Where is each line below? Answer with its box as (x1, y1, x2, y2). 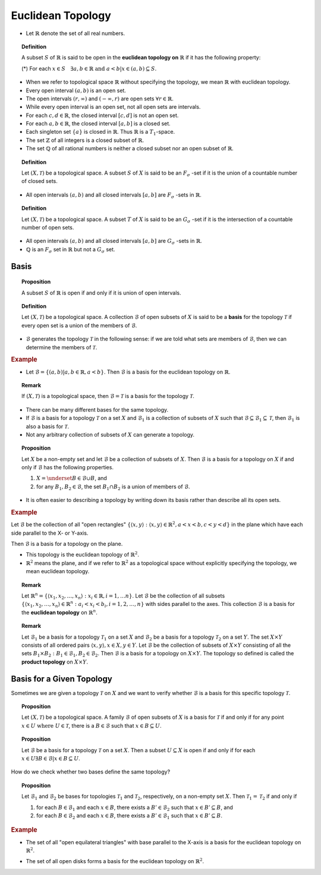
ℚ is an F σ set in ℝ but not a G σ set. (26, 245, 115, 254)
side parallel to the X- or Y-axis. (11, 529, 89, 536)
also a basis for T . (26, 422, 70, 430)
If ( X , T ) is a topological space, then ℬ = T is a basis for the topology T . (21, 393, 194, 400)
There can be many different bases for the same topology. (26, 406, 169, 413)
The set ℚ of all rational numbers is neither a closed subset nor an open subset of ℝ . (26, 145, 234, 152)
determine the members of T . (26, 343, 97, 350)
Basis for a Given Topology (11, 674, 112, 684)
